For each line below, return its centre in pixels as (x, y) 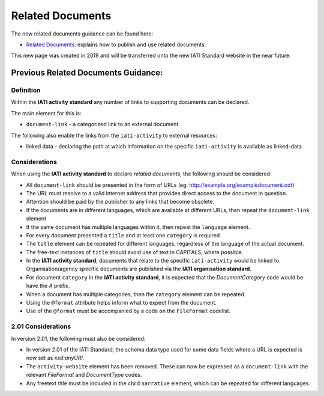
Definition (26, 90)
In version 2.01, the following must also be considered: (78, 338)
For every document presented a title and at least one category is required (123, 235)
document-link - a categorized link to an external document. (103, 124)
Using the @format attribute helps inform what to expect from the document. (121, 303)
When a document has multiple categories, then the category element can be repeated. (136, 294)
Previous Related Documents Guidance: (87, 73)
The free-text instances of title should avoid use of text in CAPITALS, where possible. (135, 252)
